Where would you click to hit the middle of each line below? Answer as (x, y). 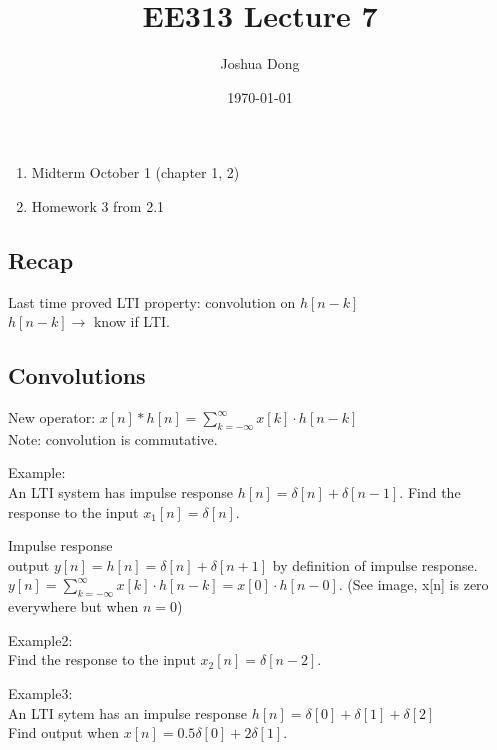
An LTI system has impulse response (121, 492)
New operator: (52, 417)
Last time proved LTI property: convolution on (152, 301)
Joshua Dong (260, 63)
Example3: (40, 693)
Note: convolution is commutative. (113, 438)
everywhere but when (73, 606)
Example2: (40, 639)
